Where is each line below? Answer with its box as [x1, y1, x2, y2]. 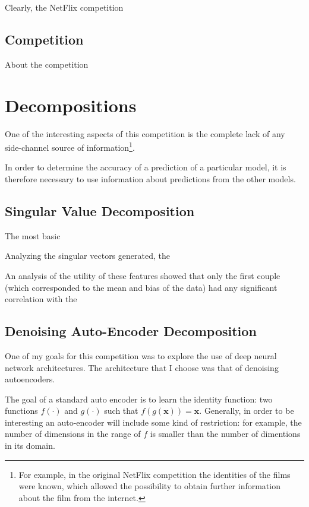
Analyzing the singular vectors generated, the [5, 249, 170, 262]
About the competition [5, 58, 89, 70]
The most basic [5, 229, 61, 242]
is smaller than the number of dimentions [150, 427, 301, 440]
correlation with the [5, 293, 77, 305]
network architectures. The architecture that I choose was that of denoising [5, 361, 279, 373]
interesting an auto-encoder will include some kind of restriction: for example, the [5, 416, 302, 428]
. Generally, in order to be [199, 404, 294, 417]
